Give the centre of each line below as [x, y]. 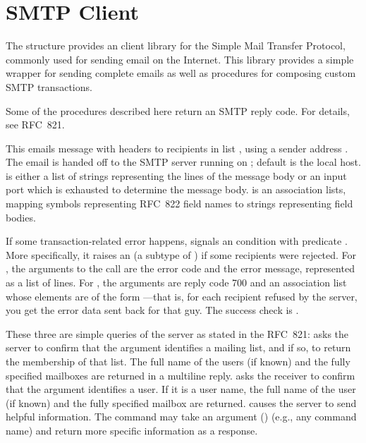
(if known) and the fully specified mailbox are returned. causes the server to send [181, 402]
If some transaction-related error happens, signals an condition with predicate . [177, 241]
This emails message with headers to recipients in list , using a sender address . [177, 148]
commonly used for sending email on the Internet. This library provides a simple [180, 59]
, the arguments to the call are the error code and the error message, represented [180, 268]
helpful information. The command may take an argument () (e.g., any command [181, 417]
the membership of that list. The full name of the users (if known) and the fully [178, 361]
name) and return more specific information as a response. [132, 430]
